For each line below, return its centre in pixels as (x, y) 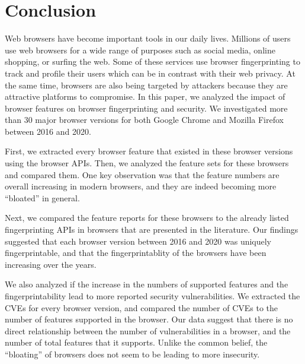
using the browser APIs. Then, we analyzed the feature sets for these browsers (147, 163)
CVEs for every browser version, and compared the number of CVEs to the (142, 307)
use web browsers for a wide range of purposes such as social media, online (140, 50)
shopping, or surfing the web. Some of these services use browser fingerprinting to (152, 61)
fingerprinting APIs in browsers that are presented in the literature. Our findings (152, 230)
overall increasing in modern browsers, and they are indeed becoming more (141, 186)
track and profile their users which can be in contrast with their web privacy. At (150, 73)
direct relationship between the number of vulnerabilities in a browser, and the (148, 330)
